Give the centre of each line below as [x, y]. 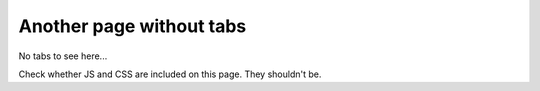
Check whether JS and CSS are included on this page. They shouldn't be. [170, 74]
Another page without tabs [132, 26]
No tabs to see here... [63, 56]
